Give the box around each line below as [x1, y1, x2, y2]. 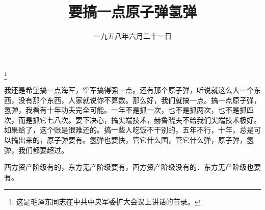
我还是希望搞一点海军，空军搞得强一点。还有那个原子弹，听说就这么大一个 [4, 85, 254, 95]
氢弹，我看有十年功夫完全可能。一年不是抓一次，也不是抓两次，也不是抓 [4, 104, 247, 115]
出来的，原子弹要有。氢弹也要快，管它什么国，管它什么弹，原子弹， [18, 135, 247, 145]
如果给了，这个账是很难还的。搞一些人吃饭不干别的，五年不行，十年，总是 [4, 124, 254, 135]
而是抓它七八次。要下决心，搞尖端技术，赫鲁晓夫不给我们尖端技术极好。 [18, 114, 261, 125]
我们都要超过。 [18, 144, 68, 155]
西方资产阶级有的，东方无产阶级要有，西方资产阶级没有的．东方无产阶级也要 [4, 162, 261, 172]
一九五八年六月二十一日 [93, 31, 172, 41]
